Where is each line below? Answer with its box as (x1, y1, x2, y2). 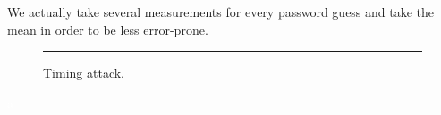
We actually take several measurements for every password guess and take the (7, 3, 435, 21)
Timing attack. (43, 63, 124, 82)
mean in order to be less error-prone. (7, 20, 208, 38)
